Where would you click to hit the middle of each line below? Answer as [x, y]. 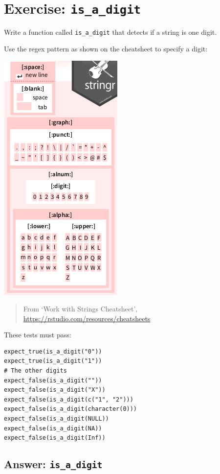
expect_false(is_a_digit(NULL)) [56, 419]
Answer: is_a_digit [53, 464]
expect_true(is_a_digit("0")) [53, 351]
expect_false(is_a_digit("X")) [55, 390]
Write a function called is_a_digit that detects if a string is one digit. [110, 32]
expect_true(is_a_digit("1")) [53, 361]
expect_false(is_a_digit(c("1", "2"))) [69, 399]
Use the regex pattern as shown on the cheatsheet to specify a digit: [106, 48]
